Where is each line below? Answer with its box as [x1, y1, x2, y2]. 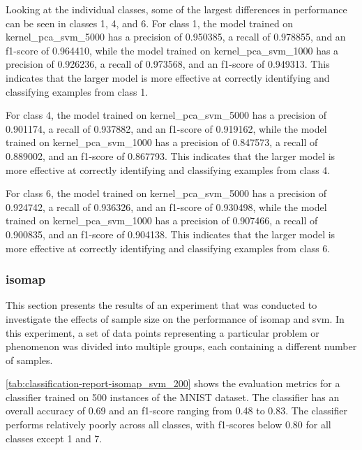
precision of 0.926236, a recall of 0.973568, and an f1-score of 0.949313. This [6, 57, 330, 71]
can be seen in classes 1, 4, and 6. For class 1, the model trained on [6, 15, 294, 30]
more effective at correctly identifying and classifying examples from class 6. [6, 240, 331, 255]
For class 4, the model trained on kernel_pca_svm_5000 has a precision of [6, 108, 326, 122]
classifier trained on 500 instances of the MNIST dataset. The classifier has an [6, 389, 340, 404]
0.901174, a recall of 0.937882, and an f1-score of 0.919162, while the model [6, 121, 327, 136]
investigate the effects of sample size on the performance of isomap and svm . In [6, 311, 345, 326]
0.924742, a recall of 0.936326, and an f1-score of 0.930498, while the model [6, 199, 327, 214]
